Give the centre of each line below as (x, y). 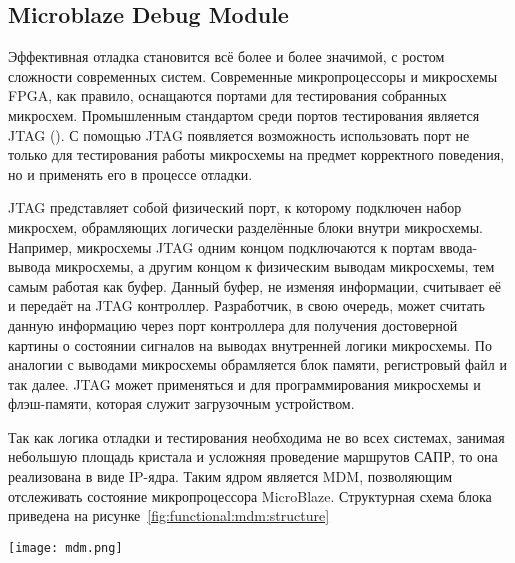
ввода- (458, 246)
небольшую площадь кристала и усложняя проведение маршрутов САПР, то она (253, 456)
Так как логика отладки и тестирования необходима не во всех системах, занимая (256, 436)
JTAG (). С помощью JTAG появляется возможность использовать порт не (239, 134)
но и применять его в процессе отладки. (130, 173)
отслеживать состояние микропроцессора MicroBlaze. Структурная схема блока (250, 495)
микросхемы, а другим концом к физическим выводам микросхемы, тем (275, 266)
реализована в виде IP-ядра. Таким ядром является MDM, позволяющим (230, 476)
